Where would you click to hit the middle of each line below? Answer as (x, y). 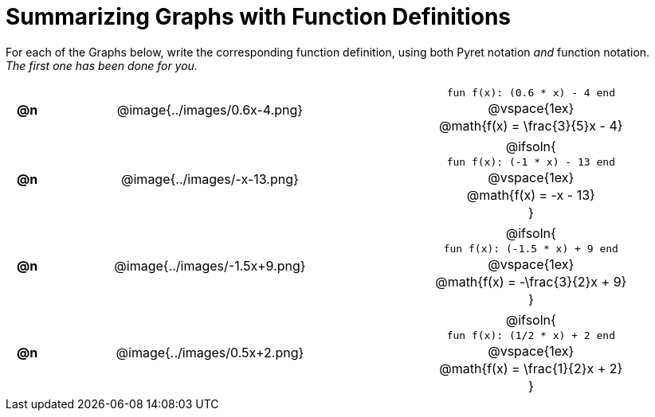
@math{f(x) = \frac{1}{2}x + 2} (531, 368)
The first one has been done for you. (102, 65)
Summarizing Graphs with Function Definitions (258, 17)
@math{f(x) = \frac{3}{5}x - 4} (531, 125)
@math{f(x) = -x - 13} (531, 195)
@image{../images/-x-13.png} (210, 179)
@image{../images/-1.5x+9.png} (210, 266)
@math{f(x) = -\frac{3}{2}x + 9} (531, 281)
